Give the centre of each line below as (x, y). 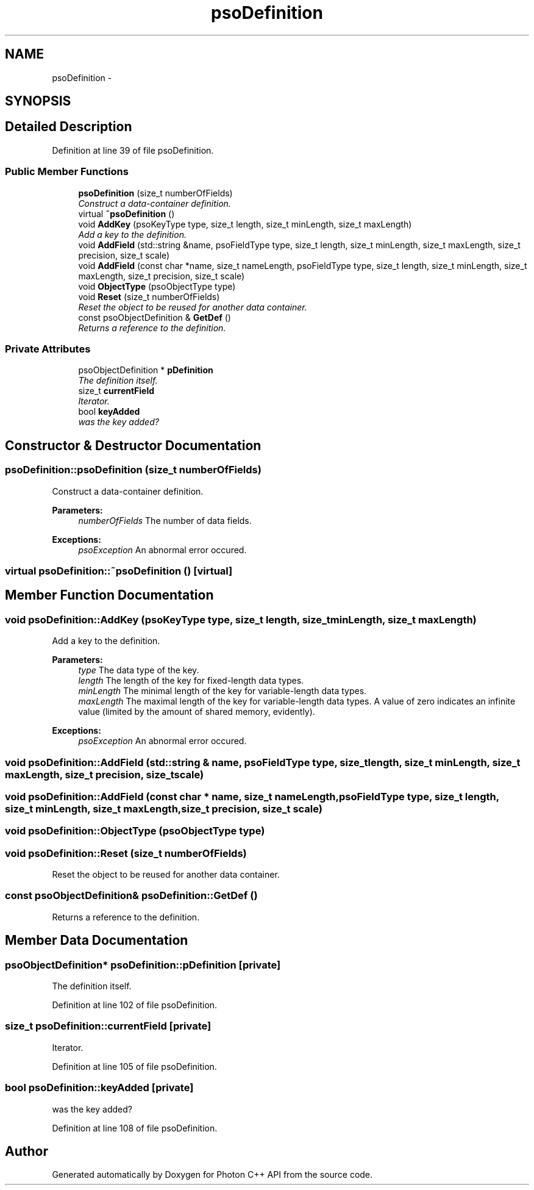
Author (27, 1151)
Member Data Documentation (97, 941)
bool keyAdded (109, 412)
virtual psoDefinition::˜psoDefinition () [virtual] (119, 571)
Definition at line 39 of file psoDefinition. (133, 150)
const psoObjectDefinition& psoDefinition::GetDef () (131, 896)
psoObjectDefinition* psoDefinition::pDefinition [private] (143, 965)
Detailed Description (69, 127)
